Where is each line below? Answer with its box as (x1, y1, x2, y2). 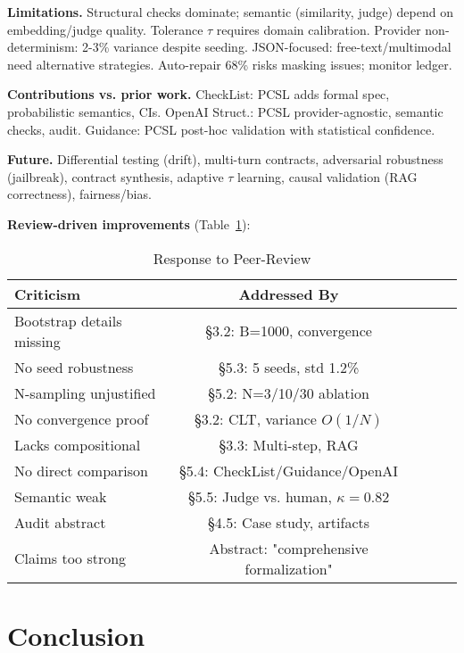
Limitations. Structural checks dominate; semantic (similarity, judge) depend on (7, 3, 453, 21)
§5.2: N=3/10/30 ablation (208, 382, 369, 403)
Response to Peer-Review (153, 247, 311, 269)
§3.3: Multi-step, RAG (219, 434, 359, 455)
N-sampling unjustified (14, 382, 156, 403)
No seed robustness (14, 356, 134, 377)
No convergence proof (14, 408, 149, 429)
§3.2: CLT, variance (194, 408, 317, 429)
